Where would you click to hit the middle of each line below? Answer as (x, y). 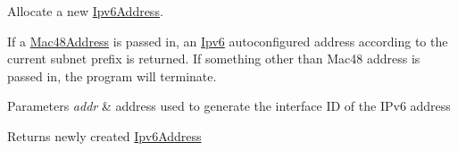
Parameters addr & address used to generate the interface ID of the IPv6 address (229, 106)
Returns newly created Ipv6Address (104, 135)
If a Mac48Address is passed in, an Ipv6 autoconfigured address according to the (228, 41)
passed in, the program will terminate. (112, 75)
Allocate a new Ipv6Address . (85, 11)
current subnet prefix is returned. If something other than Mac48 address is (214, 59)
